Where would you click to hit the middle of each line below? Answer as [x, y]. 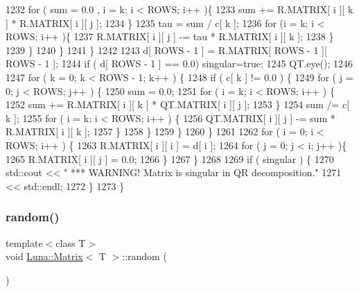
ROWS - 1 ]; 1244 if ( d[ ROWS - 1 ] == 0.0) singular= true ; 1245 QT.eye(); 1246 [179, 63]
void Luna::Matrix [44, 256]
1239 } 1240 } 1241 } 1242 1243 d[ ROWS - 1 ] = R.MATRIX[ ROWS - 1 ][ [166, 50]
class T [71, 242]
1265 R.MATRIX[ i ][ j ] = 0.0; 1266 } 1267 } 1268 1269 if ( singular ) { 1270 [170, 158]
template [24, 242]
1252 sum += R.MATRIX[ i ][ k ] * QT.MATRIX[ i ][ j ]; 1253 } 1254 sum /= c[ [178, 104]
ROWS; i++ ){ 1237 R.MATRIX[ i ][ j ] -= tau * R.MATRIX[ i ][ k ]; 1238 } [170, 36]
